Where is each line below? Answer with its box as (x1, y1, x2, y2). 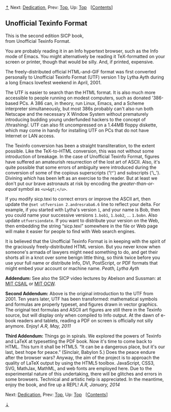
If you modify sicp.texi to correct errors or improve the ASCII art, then (5, 196, 151, 202)
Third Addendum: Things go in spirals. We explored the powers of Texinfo (5, 332, 161, 339)
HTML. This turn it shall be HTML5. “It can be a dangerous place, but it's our (5, 344, 165, 350)
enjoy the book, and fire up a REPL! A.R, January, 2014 (5, 381, 121, 388)
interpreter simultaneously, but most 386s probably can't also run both (5, 106, 154, 112)
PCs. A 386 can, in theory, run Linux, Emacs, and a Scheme (19, 100, 145, 106)
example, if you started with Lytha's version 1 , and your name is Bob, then (5, 207, 160, 213)
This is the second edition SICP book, (5, 33, 84, 39)
